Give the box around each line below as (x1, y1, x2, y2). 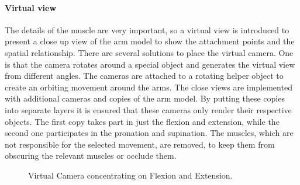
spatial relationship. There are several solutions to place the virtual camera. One (5, 46, 294, 58)
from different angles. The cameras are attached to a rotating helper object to (5, 69, 284, 82)
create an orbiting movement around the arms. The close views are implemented (5, 81, 292, 93)
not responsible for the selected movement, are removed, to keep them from (5, 138, 275, 150)
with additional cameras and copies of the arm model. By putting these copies (5, 92, 285, 104)
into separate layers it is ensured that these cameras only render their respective (5, 103, 292, 116)
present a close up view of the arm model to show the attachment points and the (5, 35, 295, 47)
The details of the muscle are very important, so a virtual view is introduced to (5, 23, 289, 36)
